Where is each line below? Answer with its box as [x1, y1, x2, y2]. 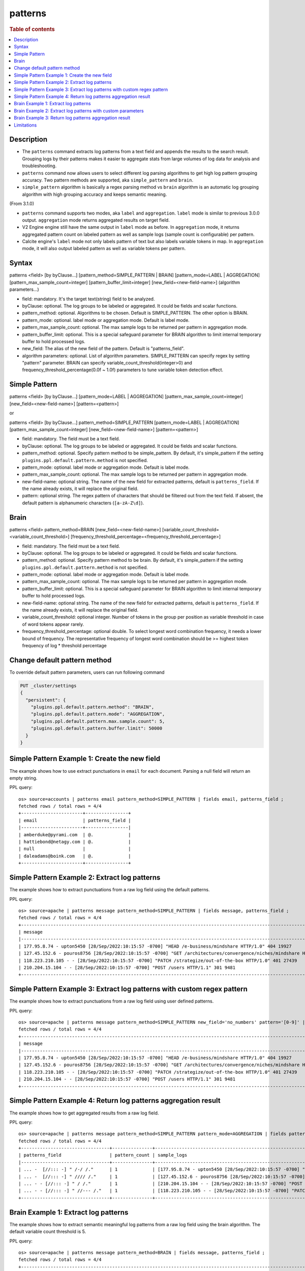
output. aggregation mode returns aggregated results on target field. [22, 217, 170, 223]
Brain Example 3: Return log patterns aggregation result [14, 115, 131, 121]
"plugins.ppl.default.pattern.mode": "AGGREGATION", [30, 711, 165, 717]
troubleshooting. [22, 163, 57, 169]
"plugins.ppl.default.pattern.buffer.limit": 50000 [30, 725, 163, 732]
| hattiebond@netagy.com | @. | [18, 839, 132, 845]
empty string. [9, 775, 38, 781]
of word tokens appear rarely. [22, 621, 84, 627]
